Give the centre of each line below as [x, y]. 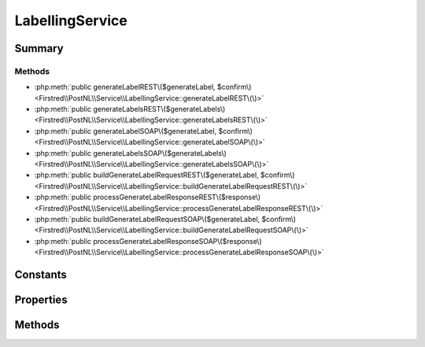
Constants [41, 274]
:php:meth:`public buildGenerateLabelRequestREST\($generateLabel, [146, 175]
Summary [39, 48]
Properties [41, 300]
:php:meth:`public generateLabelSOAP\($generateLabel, [126, 131]
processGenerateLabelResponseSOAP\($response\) [177, 241]
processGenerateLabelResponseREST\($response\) [177, 197]
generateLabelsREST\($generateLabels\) [159, 109]
